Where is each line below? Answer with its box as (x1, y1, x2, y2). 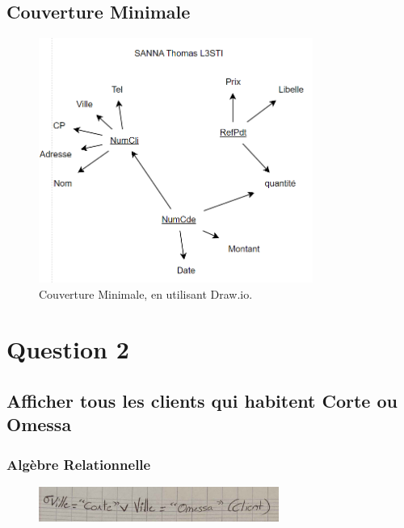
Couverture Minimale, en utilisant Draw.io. (39, 285, 253, 302)
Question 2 (6, 333, 129, 366)
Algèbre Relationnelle (6, 454, 151, 474)
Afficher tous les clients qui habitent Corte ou (6, 388, 398, 413)
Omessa (6, 412, 72, 437)
